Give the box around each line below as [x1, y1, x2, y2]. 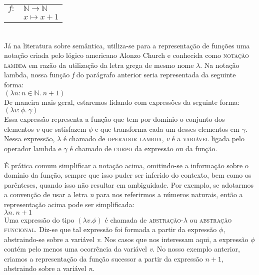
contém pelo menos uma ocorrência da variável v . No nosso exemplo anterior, [4, 244, 240, 254]
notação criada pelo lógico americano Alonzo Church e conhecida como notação [4, 50, 249, 60]
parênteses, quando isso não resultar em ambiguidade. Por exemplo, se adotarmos [4, 179, 254, 190]
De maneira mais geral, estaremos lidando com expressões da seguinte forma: [4, 96, 240, 107]
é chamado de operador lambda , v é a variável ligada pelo [63, 133, 244, 144]
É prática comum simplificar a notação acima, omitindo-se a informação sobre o [4, 160, 248, 170]
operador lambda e [4, 143, 61, 153]
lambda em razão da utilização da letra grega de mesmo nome [4, 59, 194, 70]
